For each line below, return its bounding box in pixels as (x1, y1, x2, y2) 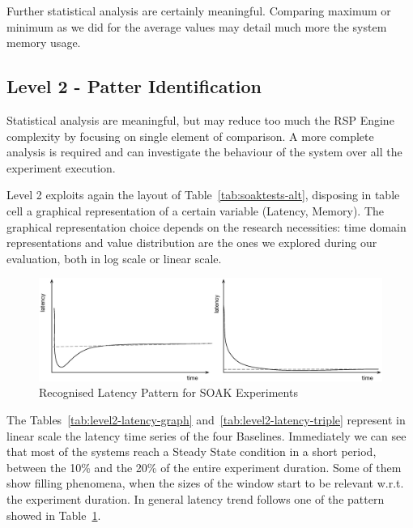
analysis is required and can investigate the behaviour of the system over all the (6, 143, 402, 160)
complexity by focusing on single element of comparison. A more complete (6, 127, 374, 144)
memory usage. (6, 34, 81, 51)
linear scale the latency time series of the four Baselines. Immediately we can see (6, 427, 407, 444)
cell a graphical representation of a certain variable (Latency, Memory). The (6, 202, 385, 219)
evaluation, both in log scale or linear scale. (6, 249, 222, 266)
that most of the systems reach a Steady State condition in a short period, (6, 443, 377, 460)
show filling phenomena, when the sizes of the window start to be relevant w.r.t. (6, 475, 404, 492)
